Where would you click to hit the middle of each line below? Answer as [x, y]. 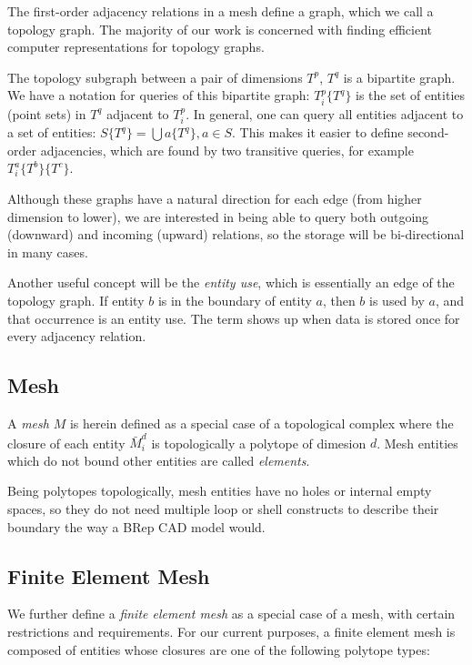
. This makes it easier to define [318, 132]
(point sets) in [47, 113]
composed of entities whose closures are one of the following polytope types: [219, 649]
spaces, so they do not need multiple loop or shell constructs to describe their [223, 509]
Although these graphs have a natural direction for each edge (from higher [215, 198]
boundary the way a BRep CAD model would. [136, 526]
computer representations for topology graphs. [136, 47]
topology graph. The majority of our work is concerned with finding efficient [220, 29]
